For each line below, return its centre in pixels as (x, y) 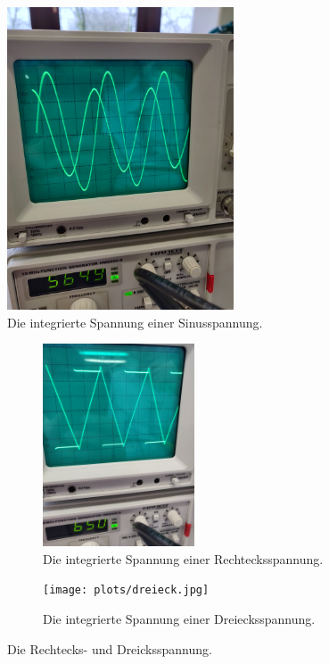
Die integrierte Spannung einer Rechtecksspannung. (183, 558)
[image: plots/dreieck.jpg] (126, 590)
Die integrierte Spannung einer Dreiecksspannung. (179, 618)
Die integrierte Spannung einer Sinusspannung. (135, 322)
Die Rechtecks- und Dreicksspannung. (110, 648)
